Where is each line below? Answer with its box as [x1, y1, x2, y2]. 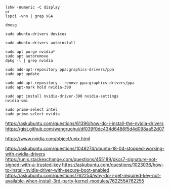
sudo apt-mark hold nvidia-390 [5, 85, 71, 90]
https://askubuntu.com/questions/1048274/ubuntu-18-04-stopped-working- [5, 145, 165, 151]
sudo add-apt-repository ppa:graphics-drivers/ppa [5, 67, 114, 72]
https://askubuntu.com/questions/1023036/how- [62, 162, 164, 168]
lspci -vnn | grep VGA [5, 14, 53, 19]
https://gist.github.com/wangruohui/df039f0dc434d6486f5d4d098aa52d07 [5, 126, 164, 132]
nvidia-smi [5, 98, 28, 103]
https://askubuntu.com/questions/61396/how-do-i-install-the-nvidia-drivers [5, 120, 164, 127]
